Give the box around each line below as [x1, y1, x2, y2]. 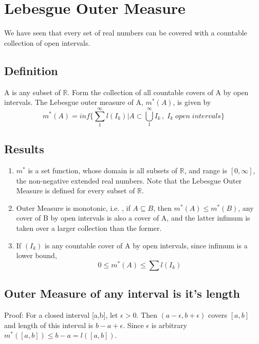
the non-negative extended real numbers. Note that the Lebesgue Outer [16, 175, 242, 186]
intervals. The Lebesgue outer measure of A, [4, 97, 143, 107]
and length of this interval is [4, 319, 94, 330]
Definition [4, 62, 58, 78]
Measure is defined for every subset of [16, 185, 135, 196]
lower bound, [16, 250, 57, 261]
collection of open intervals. [4, 37, 90, 48]
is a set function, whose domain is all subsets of [28, 165, 178, 176]
